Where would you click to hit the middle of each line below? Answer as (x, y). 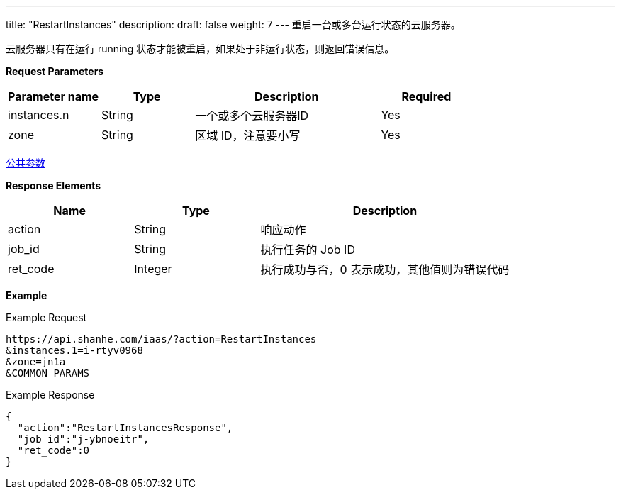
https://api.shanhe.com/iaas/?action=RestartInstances (161, 339)
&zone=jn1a (36, 362)
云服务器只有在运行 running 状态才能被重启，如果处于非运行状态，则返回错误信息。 (200, 49)
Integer (153, 269)
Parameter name (54, 96)
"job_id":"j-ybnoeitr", (83, 439)
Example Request (46, 317)
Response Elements (54, 185)
